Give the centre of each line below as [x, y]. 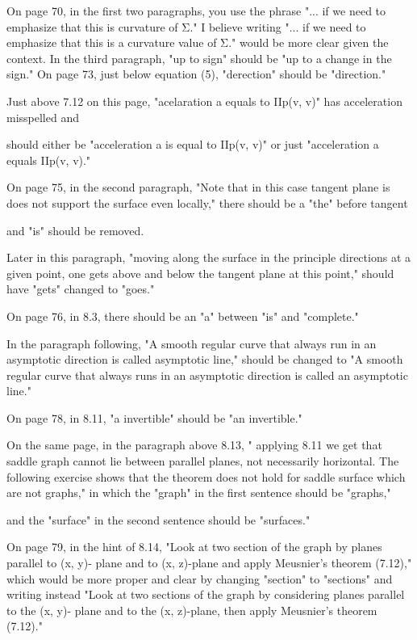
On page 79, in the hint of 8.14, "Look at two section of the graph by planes [194, 547]
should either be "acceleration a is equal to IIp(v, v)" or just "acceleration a [193, 144]
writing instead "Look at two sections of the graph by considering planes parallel [206, 594]
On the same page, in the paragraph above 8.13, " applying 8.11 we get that [194, 445]
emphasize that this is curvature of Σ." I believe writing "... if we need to [186, 26]
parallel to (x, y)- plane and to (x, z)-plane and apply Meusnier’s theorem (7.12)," [209, 563]
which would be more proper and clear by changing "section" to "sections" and [200, 578]
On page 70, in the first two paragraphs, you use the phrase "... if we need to [196, 11]
